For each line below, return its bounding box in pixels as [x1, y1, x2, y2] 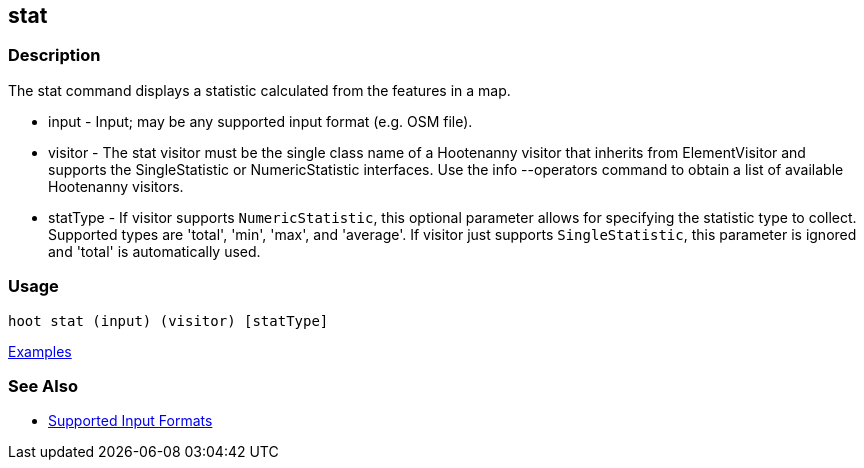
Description [8, 45, 101, 66]
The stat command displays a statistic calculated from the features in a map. [8, 81, 511, 99]
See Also [8, 375, 78, 396]
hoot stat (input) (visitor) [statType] [8, 312, 329, 329]
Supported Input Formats [48, 412, 213, 430]
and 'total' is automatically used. [48, 242, 261, 260]
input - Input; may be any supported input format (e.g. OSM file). [48, 112, 473, 130]
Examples [8, 342, 72, 360]
